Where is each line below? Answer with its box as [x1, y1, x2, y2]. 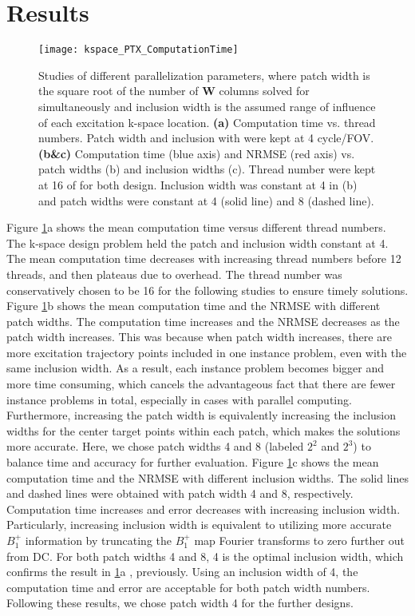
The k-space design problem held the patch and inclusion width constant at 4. [6, 234, 389, 251]
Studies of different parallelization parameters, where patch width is [38, 66, 370, 83]
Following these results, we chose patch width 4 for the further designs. [6, 594, 354, 611]
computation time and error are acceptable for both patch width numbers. [6, 578, 370, 595]
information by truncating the [25, 532, 172, 548]
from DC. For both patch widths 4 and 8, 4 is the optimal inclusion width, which [6, 547, 404, 564]
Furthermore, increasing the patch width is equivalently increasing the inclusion [6, 407, 397, 423]
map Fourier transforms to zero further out [194, 532, 405, 548]
